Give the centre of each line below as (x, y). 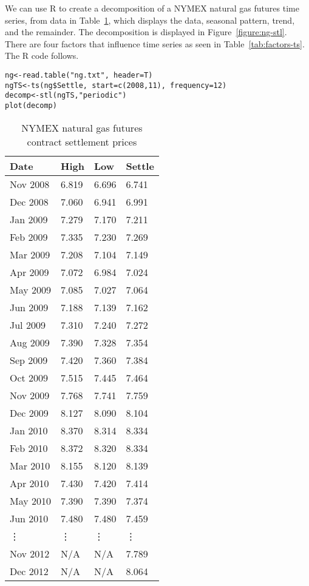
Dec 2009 (29, 413)
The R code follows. (42, 56)
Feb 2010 (29, 448)
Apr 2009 (29, 272)
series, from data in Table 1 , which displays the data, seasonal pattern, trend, (150, 20)
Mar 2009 (30, 254)
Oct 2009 (29, 377)
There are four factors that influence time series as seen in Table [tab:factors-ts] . (155, 43)
